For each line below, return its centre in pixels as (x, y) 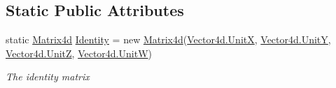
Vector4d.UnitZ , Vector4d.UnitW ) (79, 53)
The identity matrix (48, 76)
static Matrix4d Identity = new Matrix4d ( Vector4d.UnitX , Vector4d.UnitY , (168, 39)
